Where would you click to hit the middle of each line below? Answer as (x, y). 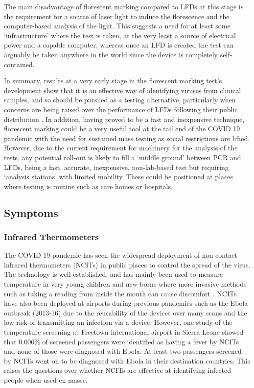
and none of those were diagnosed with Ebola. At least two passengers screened (123, 351)
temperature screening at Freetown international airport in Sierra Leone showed (124, 332)
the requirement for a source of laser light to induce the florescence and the (117, 16)
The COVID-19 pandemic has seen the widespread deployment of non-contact (121, 255)
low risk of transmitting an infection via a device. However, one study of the (118, 322)
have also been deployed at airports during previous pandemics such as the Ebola (126, 303)
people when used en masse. (46, 380)
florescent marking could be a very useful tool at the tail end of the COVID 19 (122, 129)
